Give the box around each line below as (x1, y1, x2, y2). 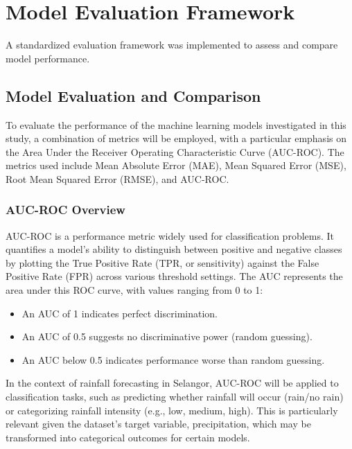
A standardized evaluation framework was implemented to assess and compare (6, 37, 338, 52)
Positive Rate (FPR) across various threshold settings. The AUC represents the (6, 269, 343, 283)
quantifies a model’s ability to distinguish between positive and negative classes (6, 242, 342, 256)
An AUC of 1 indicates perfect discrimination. (21, 306, 218, 320)
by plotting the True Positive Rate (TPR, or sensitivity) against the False (6, 255, 319, 270)
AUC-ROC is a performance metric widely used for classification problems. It (6, 228, 335, 243)
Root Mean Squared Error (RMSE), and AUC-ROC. (6, 171, 229, 186)
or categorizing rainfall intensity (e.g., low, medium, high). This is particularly (6, 403, 338, 417)
